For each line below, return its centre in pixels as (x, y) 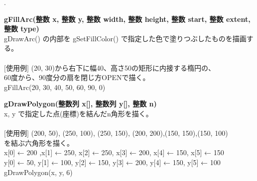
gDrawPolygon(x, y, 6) (38, 172)
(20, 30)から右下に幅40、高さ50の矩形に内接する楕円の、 (123, 67)
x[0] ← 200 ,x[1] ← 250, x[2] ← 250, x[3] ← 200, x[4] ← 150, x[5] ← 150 (114, 152)
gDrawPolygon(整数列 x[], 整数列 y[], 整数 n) (80, 104)
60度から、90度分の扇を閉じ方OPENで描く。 (77, 77)
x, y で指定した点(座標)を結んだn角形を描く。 (78, 113)
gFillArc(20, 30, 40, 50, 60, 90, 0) (55, 87)
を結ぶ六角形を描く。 (39, 142)
